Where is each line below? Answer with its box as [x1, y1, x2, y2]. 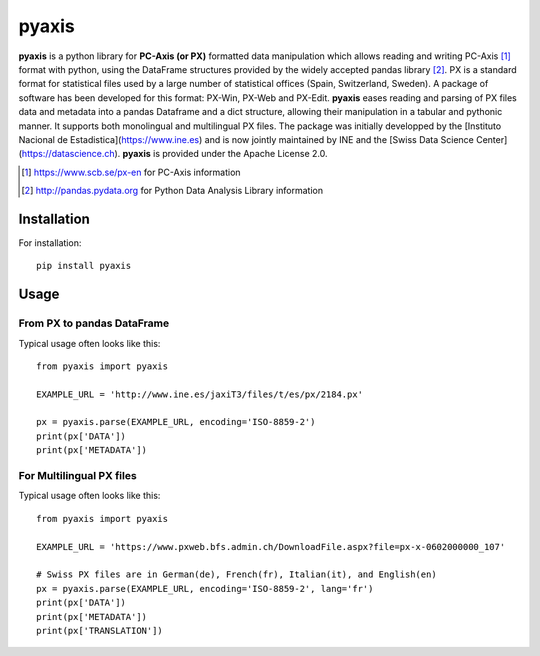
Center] [475, 133, 508, 145]
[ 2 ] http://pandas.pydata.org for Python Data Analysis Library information [21, 185, 324, 197]
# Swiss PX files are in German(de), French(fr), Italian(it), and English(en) [36, 569, 437, 580]
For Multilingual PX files [18, 469, 137, 483]
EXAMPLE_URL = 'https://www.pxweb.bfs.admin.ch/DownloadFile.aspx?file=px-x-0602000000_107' [36, 541, 506, 552]
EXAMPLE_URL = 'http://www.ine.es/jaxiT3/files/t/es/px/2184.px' [36, 388, 364, 400]
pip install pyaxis [36, 260, 132, 272]
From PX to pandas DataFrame [18, 316, 170, 330]
